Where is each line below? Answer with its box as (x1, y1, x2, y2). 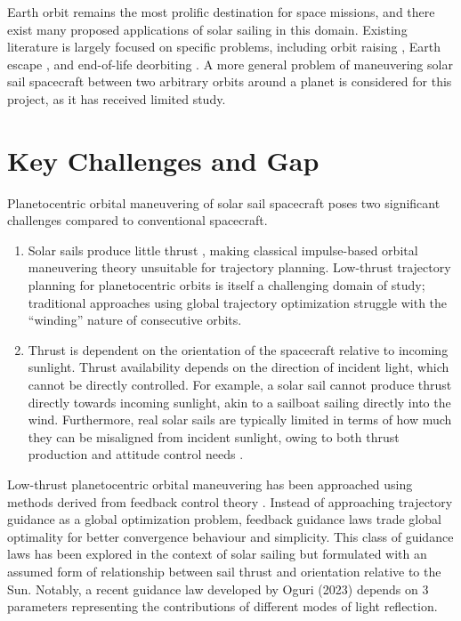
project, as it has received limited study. (7, 89, 226, 108)
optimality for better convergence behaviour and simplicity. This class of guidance (7, 527, 454, 545)
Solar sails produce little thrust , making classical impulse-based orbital (28, 240, 418, 259)
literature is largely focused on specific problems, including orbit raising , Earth (7, 37, 441, 56)
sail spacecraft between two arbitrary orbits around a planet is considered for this (7, 72, 452, 91)
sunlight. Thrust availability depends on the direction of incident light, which (28, 358, 449, 376)
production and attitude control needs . (28, 445, 244, 464)
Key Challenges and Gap (7, 141, 319, 178)
